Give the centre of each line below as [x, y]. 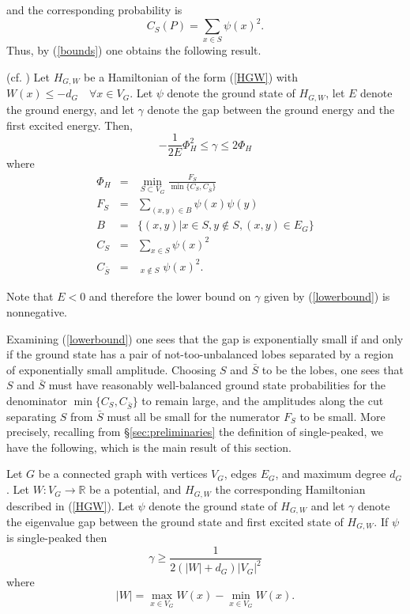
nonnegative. [37, 311]
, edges [241, 474]
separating [32, 416]
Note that [30, 296]
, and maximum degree [331, 474]
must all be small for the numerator [194, 416]
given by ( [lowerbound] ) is [327, 296]
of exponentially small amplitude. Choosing [111, 369]
